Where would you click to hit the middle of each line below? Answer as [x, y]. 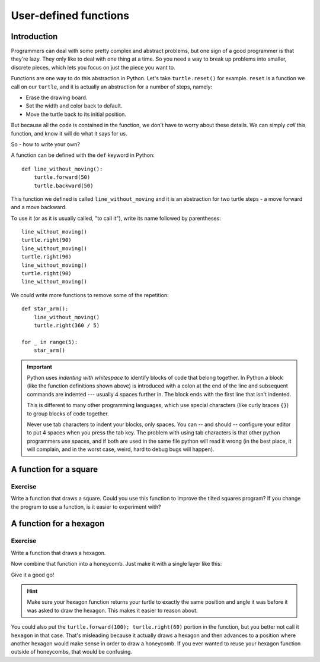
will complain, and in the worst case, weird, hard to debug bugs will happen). [121, 449]
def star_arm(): [45, 309]
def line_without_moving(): [62, 169]
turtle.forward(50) [62, 177]
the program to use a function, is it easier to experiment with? [86, 507]
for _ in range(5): [50, 342]
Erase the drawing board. [57, 97]
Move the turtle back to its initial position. [76, 114]
